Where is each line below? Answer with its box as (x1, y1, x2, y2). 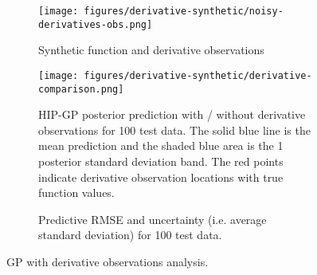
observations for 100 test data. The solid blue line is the (38, 121, 311, 138)
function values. (38, 184, 115, 201)
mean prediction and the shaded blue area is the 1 (38, 137, 284, 154)
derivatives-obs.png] (38, 18, 153, 30)
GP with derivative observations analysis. (6, 253, 209, 269)
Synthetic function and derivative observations (38, 41, 264, 58)
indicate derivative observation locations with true (38, 168, 284, 185)
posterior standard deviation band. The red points (38, 153, 284, 169)
